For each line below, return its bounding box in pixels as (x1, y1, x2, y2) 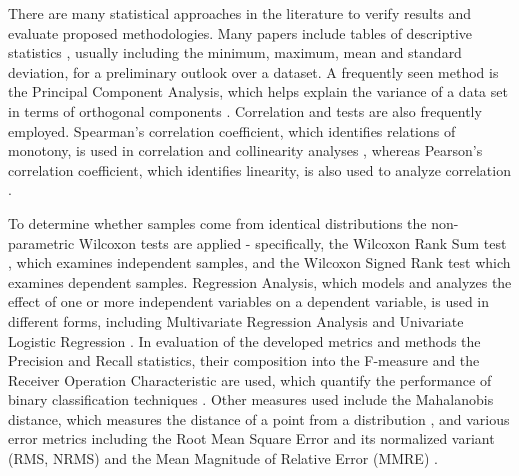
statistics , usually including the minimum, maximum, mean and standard (8, 42, 462, 63)
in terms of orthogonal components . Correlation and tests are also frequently (8, 100, 482, 121)
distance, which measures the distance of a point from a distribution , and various (8, 408, 510, 429)
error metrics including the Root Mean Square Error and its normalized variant (8, 428, 495, 449)
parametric (8, 232, 75, 253)
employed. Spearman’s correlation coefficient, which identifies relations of (8, 120, 456, 141)
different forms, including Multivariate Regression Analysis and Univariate (8, 310, 464, 331)
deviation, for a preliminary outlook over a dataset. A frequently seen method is (8, 61, 499, 82)
